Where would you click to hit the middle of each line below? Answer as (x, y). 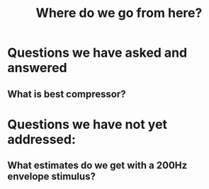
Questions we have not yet (87, 124)
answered (37, 68)
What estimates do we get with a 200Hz (97, 165)
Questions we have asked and (97, 53)
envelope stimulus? (51, 177)
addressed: (41, 139)
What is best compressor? (67, 94)
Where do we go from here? (119, 13)
